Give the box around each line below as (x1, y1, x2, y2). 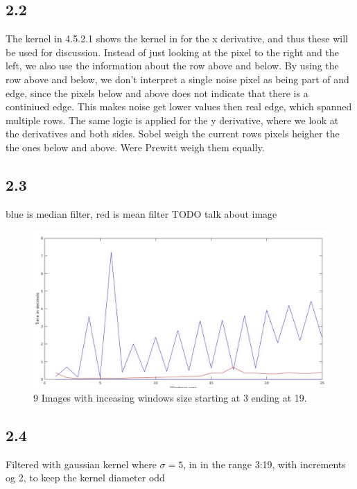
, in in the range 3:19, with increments (183, 456, 346, 471)
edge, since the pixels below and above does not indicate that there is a (6, 85, 308, 100)
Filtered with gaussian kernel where (6, 456, 157, 471)
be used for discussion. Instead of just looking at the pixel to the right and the (6, 44, 339, 59)
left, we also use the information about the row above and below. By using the (6, 58, 339, 73)
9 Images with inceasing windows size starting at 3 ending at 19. (33, 390, 307, 404)
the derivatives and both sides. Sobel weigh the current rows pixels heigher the (6, 126, 340, 141)
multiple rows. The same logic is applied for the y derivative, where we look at (6, 112, 339, 127)
